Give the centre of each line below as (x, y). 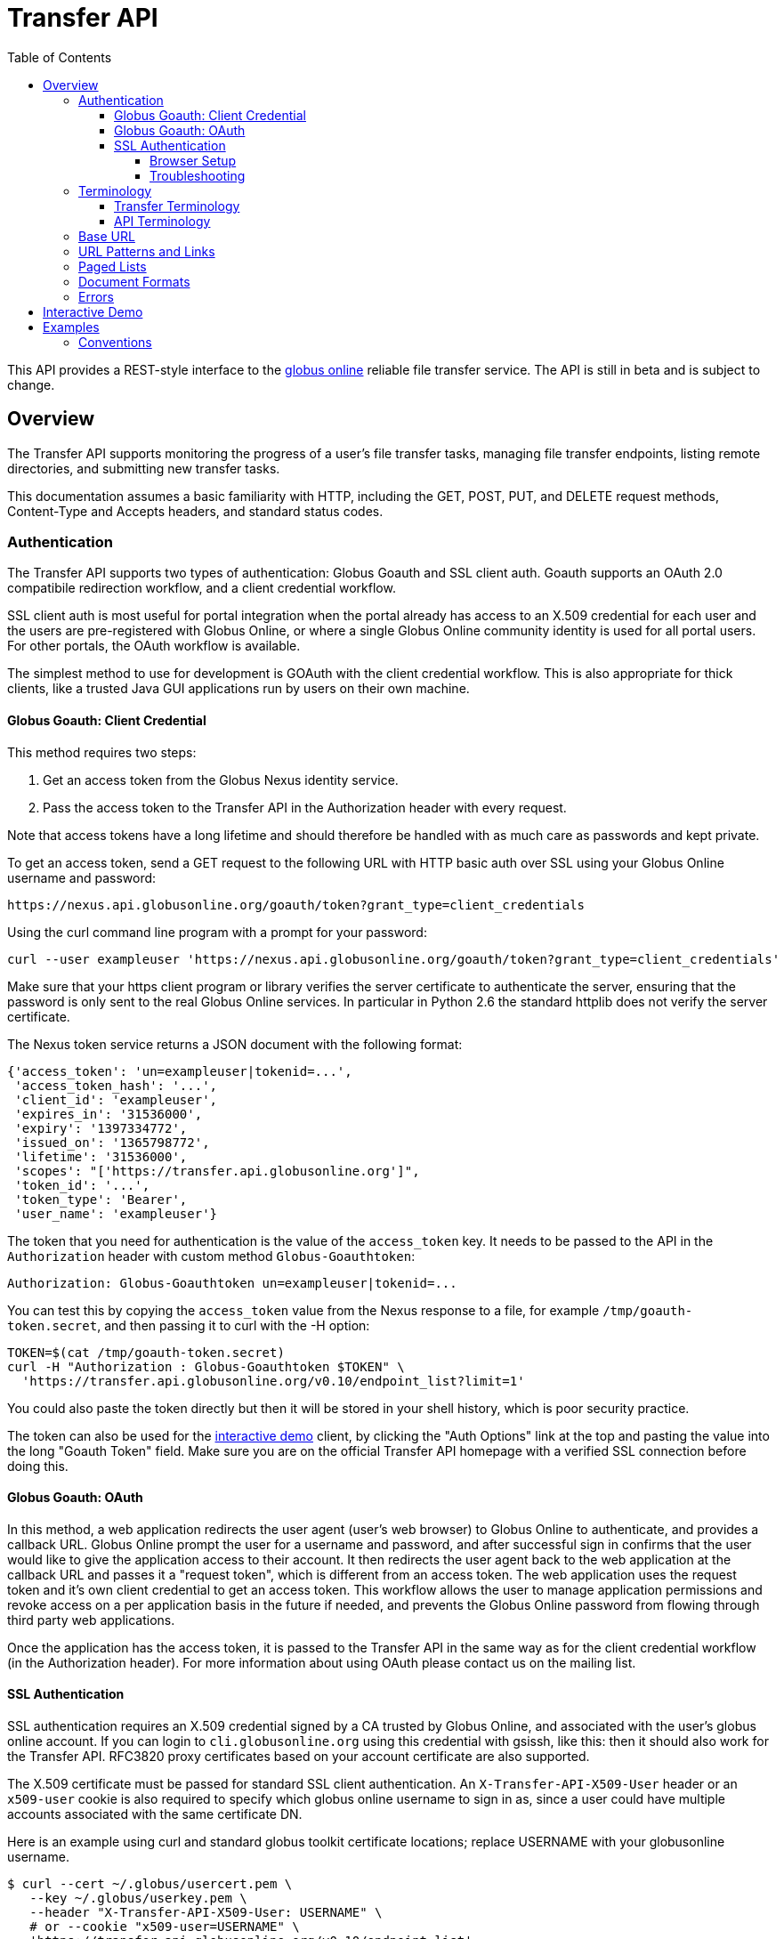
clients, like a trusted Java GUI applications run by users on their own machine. (238, 689)
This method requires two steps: (102, 752)
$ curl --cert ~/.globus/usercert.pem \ (150, 1884)
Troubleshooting (198, 175)
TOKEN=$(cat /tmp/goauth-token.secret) (146, 1352)
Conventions (115, 342)
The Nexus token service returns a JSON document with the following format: (235, 1044)
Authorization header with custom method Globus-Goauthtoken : (211, 1256)
